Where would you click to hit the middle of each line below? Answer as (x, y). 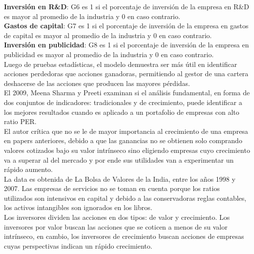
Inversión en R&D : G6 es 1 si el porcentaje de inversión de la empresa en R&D (127, 6)
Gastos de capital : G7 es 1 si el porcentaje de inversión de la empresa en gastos (126, 26)
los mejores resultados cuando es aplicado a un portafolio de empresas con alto (122, 112)
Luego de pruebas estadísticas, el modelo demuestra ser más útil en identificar (121, 64)
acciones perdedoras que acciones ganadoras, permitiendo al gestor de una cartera (126, 74)
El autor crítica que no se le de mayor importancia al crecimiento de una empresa (126, 131)
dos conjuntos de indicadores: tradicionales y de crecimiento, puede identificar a (123, 102)
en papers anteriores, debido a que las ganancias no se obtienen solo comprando (123, 140)
